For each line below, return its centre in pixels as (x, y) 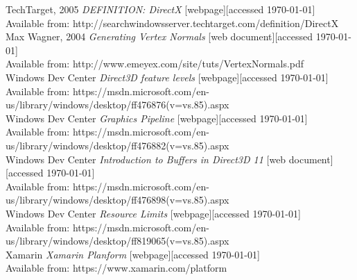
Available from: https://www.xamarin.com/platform (116, 268)
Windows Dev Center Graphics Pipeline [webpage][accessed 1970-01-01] (157, 118)
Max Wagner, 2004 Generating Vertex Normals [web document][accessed (159, 36)
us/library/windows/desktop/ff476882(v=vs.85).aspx (117, 145)
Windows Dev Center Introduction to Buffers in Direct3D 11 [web (146, 159)
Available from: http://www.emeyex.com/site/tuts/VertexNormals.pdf (155, 64)
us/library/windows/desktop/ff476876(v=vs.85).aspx (117, 105)
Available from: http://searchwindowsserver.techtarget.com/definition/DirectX (172, 23)
